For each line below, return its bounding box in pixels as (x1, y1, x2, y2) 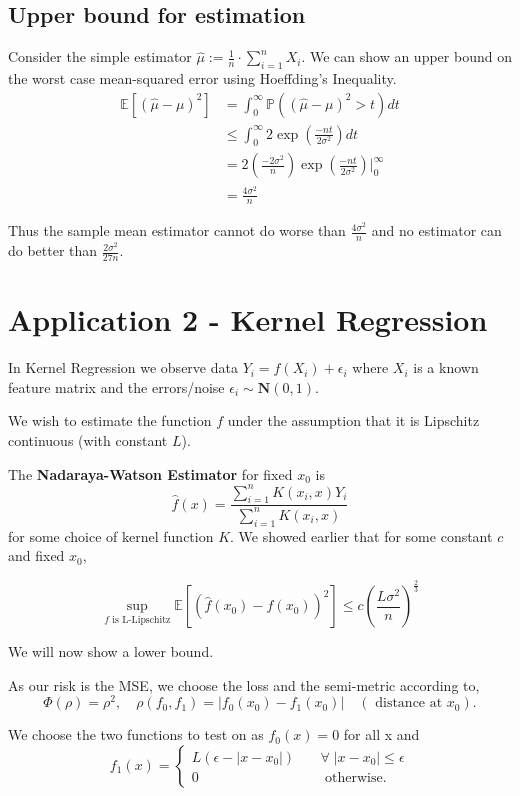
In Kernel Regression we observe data (8, 357, 238, 378)
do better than (8, 240, 98, 261)
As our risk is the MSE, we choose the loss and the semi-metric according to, (8, 674, 480, 695)
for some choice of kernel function (8, 525, 214, 546)
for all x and (343, 724, 420, 745)
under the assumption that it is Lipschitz (227, 410, 480, 431)
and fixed (8, 545, 65, 566)
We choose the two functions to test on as (8, 724, 264, 745)
